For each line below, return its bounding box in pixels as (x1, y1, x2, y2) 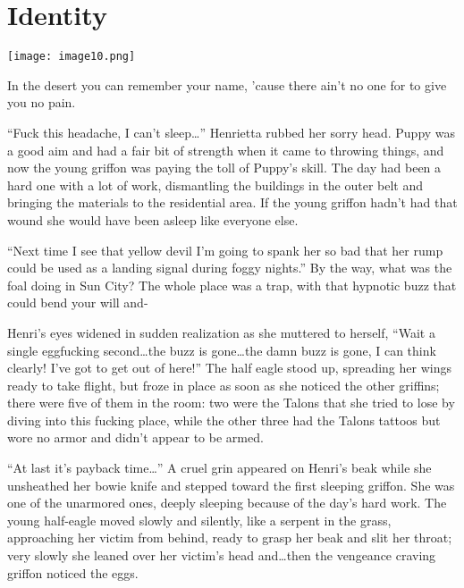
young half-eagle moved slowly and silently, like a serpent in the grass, (7, 510, 392, 529)
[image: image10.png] (7, 50, 136, 63)
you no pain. (7, 93, 76, 112)
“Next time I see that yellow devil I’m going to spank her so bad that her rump (7, 240, 443, 259)
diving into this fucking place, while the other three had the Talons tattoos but (7, 410, 441, 429)
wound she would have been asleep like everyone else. (7, 210, 299, 229)
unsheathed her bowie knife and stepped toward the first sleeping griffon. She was (7, 475, 455, 494)
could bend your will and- (7, 293, 148, 312)
